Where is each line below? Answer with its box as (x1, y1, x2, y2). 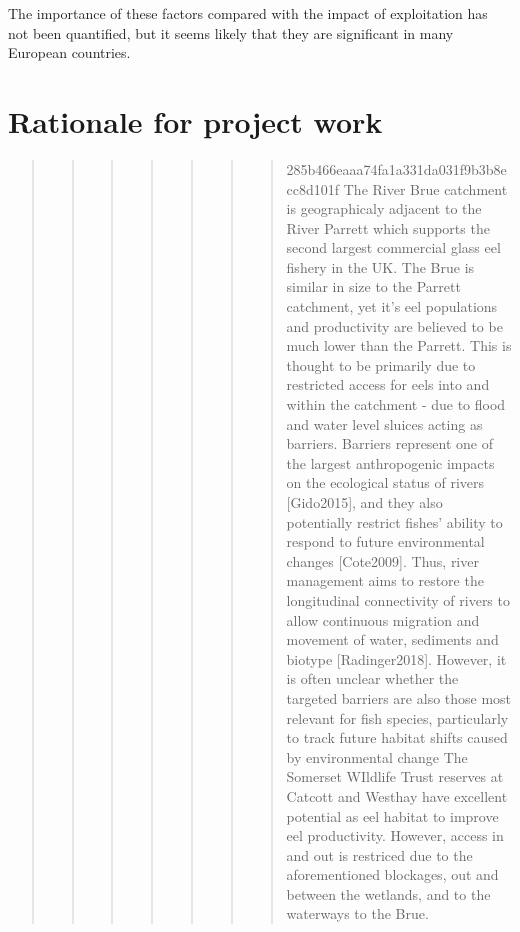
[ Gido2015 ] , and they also (286, 492, 443, 512)
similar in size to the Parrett (286, 276, 461, 297)
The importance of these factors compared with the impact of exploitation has (8, 3, 488, 23)
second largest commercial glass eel (286, 237, 501, 258)
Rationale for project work (8, 100, 383, 141)
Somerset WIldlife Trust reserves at (286, 766, 504, 787)
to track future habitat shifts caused (286, 727, 508, 748)
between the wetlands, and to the (286, 883, 491, 904)
